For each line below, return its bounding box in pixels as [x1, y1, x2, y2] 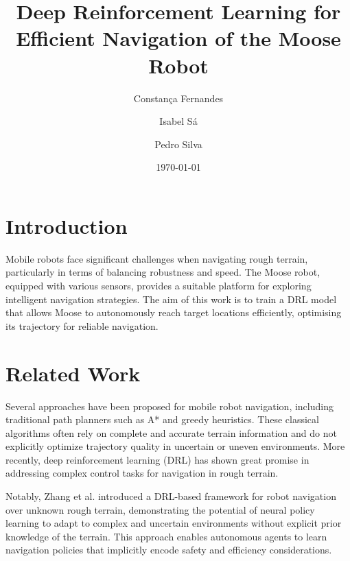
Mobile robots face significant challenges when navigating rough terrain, [5, 251, 308, 265]
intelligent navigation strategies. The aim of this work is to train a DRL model [5, 291, 337, 306]
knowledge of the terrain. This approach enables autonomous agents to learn [5, 529, 327, 543]
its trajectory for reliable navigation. [5, 318, 159, 333]
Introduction [5, 211, 128, 239]
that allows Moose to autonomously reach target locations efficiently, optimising [5, 305, 342, 320]
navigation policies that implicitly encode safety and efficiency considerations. [5, 542, 332, 557]
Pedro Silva [154, 136, 202, 151]
